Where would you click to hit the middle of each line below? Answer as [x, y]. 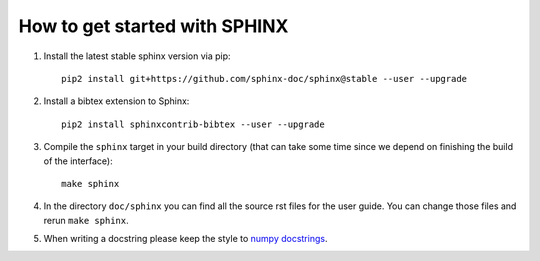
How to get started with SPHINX [153, 26]
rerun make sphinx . [86, 220]
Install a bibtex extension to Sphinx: [116, 101]
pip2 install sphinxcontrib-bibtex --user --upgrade [193, 124]
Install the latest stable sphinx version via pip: [137, 56]
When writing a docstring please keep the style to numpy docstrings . [185, 239]
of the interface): [78, 161]
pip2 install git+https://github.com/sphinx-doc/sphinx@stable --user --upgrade [264, 78]
